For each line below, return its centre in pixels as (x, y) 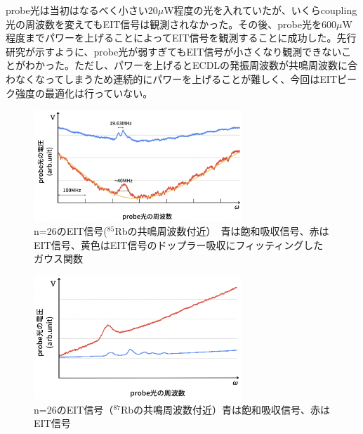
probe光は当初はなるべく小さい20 (82, 10)
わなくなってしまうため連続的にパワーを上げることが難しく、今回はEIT (171, 78)
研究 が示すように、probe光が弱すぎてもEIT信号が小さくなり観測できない (174, 51)
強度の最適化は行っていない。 (84, 92)
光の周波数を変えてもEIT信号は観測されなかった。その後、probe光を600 (171, 24)
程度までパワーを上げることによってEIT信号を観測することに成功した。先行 (181, 38)
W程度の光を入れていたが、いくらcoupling (260, 10)
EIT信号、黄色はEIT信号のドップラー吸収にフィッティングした (179, 244)
